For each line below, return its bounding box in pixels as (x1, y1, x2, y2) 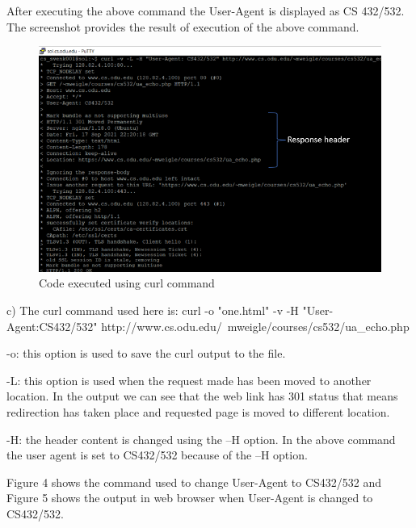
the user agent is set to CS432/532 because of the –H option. (6, 446, 308, 463)
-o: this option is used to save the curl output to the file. (6, 345, 286, 362)
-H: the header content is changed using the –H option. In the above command (6, 430, 396, 447)
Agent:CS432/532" (6, 317, 98, 334)
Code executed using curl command (39, 274, 215, 291)
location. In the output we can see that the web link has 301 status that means (6, 388, 398, 404)
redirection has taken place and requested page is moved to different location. (6, 404, 390, 420)
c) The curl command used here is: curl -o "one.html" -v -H (6, 302, 299, 319)
